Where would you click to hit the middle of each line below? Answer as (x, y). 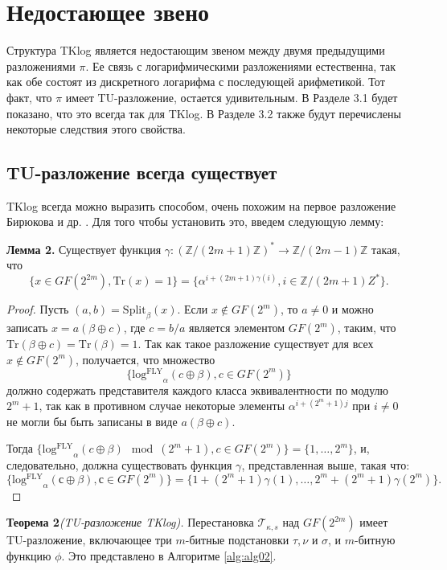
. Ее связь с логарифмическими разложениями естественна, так (241, 66)
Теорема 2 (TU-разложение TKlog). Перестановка (130, 522)
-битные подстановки (237, 540)
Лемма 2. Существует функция (84, 249)
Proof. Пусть (38, 309)
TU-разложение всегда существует (142, 172)
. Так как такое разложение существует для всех (256, 344)
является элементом (237, 328)
